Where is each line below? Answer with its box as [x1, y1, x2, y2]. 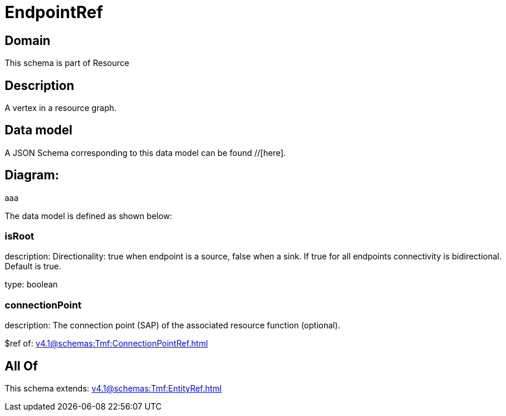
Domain [5, 33, 51, 48]
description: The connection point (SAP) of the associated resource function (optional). [5, 320, 340, 331]
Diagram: [5, 168, 59, 183]
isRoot [5, 230, 35, 242]
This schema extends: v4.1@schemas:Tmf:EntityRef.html [5, 383, 222, 394]
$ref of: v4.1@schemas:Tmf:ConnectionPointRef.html [5, 338, 208, 349]
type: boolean [5, 279, 58, 290]
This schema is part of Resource [5, 58, 129, 68]
